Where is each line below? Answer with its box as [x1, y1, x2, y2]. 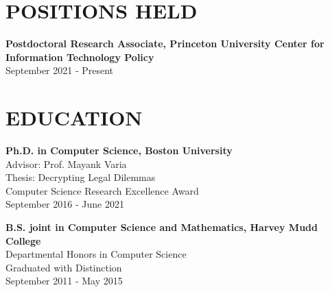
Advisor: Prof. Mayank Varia [5, 156, 127, 171]
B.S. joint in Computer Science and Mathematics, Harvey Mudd [5, 220, 318, 234]
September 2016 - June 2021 [5, 197, 124, 211]
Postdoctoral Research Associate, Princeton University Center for [5, 36, 325, 51]
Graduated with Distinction [5, 260, 122, 274]
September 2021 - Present [5, 63, 114, 77]
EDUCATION [5, 104, 143, 132]
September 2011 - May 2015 [5, 273, 123, 288]
